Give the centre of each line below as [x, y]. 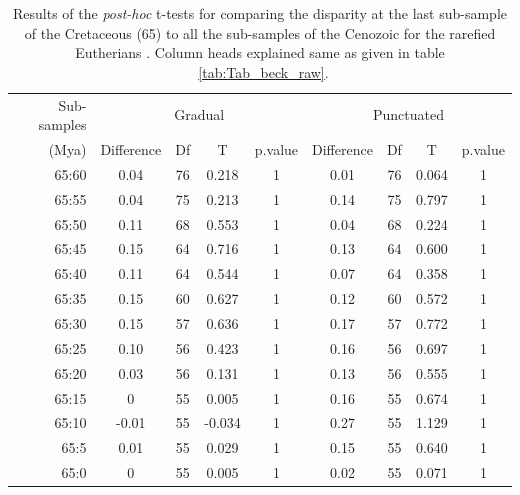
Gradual [199, 114]
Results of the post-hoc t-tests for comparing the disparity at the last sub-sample [260, 13]
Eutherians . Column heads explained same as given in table [260, 52]
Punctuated [409, 114]
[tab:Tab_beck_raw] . [263, 71]
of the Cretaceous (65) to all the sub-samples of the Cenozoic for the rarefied [260, 32]
